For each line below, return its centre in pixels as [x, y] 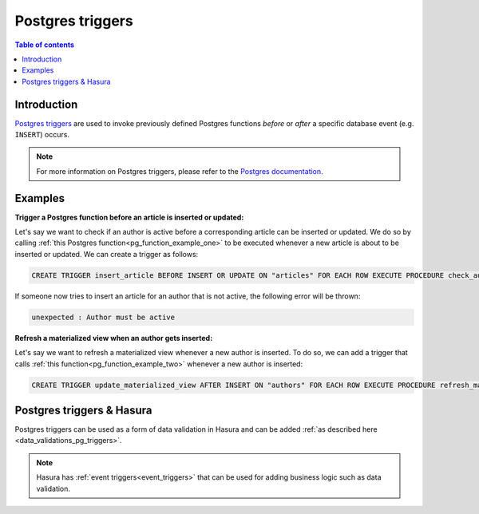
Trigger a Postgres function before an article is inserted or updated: [129, 217]
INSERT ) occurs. [42, 135]
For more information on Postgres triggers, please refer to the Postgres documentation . [180, 171]
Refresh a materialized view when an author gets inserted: [114, 338]
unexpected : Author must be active [103, 317]
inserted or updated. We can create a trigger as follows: [107, 254]
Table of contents [45, 45]
